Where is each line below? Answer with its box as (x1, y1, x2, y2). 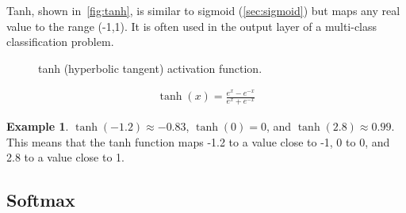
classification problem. (6, 33, 114, 50)
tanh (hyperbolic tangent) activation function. (38, 59, 262, 76)
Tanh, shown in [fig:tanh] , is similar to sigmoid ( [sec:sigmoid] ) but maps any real (6, 2, 400, 18)
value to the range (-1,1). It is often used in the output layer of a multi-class (6, 17, 377, 34)
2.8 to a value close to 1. (6, 149, 124, 165)
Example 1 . (6, 118, 69, 135)
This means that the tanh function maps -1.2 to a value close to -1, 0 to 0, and (6, 133, 390, 150)
